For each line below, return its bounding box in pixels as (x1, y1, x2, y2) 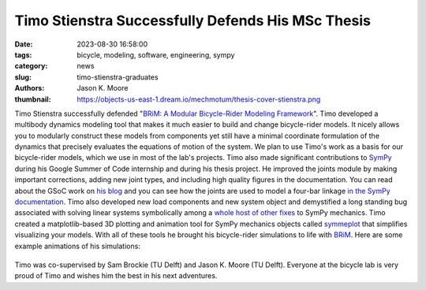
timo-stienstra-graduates (77, 72, 159, 82)
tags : (14, 50, 32, 59)
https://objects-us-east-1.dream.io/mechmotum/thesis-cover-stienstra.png (77, 95, 321, 104)
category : (14, 61, 48, 71)
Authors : (14, 84, 45, 93)
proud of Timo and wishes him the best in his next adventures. (14, 271, 218, 281)
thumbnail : (14, 95, 51, 104)
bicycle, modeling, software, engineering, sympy (77, 50, 235, 59)
